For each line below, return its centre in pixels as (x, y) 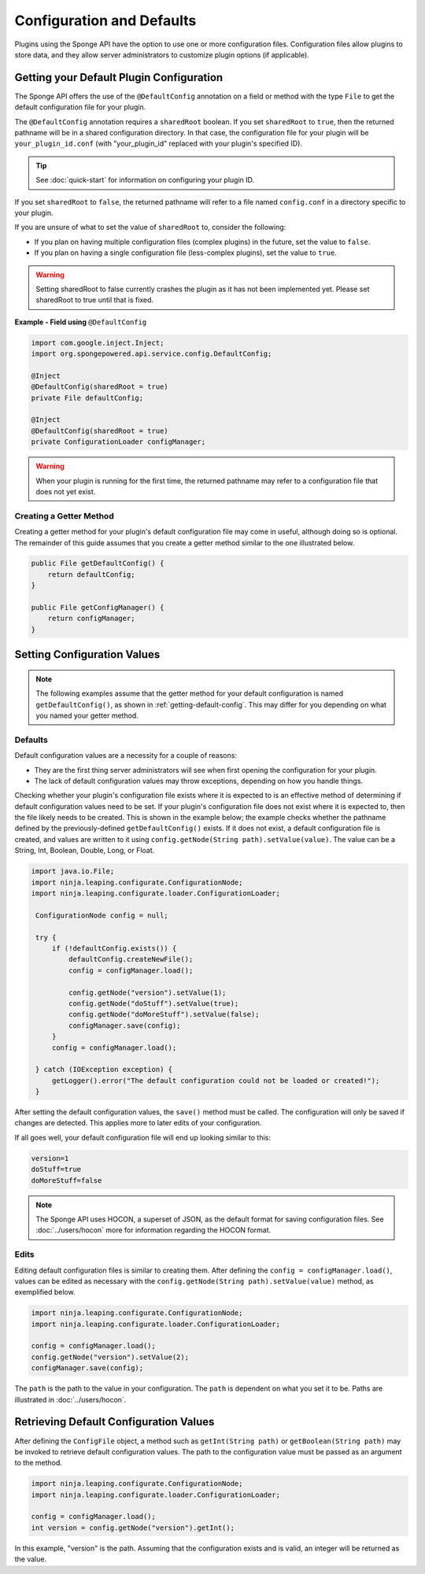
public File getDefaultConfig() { (98, 563)
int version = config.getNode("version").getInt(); (133, 1528)
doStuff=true (56, 1169)
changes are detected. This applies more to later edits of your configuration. (138, 1123)
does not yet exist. (66, 491)
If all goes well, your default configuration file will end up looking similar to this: (143, 1137)
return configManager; (91, 619)
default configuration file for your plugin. (80, 107)
